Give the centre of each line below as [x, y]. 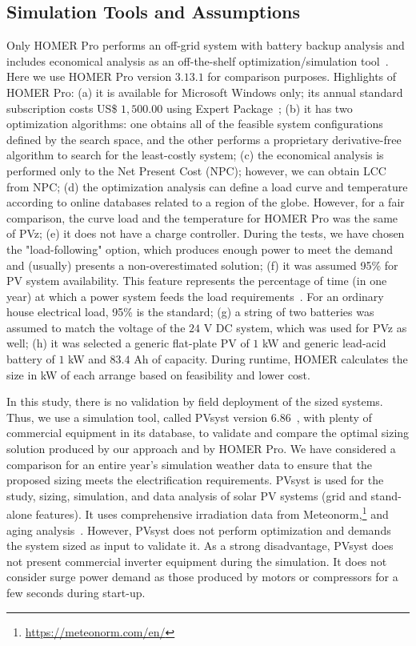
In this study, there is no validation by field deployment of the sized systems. [195, 401]
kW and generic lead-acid [324, 343]
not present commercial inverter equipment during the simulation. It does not [197, 561]
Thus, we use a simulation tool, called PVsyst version [137, 417]
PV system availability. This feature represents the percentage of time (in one [197, 281]
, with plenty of [334, 417]
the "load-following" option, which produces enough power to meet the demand [200, 249]
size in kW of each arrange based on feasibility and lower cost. [158, 374]
